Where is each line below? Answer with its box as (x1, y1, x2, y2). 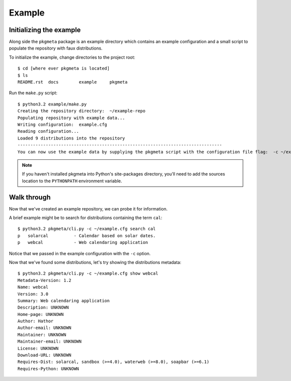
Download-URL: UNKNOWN (17, 352, 72, 358)
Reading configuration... (17, 129, 80, 134)
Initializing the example (9, 26, 81, 34)
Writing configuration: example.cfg (17, 121, 108, 127)
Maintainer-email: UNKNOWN (17, 339, 82, 345)
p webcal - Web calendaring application (17, 240, 148, 245)
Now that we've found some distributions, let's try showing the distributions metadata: (9, 259, 181, 265)
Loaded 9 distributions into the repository (17, 135, 126, 141)
